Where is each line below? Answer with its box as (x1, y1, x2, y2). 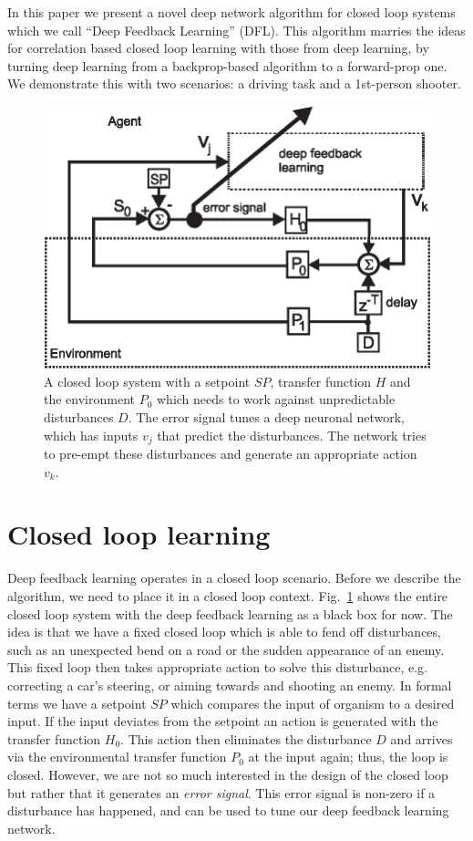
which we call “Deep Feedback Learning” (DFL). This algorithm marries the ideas (7, 20, 466, 39)
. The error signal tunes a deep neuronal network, (128, 408, 405, 427)
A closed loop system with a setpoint (44, 371, 251, 390)
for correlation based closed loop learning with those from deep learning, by (7, 38, 429, 57)
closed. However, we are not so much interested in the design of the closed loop (7, 764, 448, 784)
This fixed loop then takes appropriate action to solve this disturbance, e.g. (7, 658, 427, 677)
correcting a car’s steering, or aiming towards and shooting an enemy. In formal (7, 675, 452, 694)
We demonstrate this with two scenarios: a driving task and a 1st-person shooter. (7, 74, 461, 93)
